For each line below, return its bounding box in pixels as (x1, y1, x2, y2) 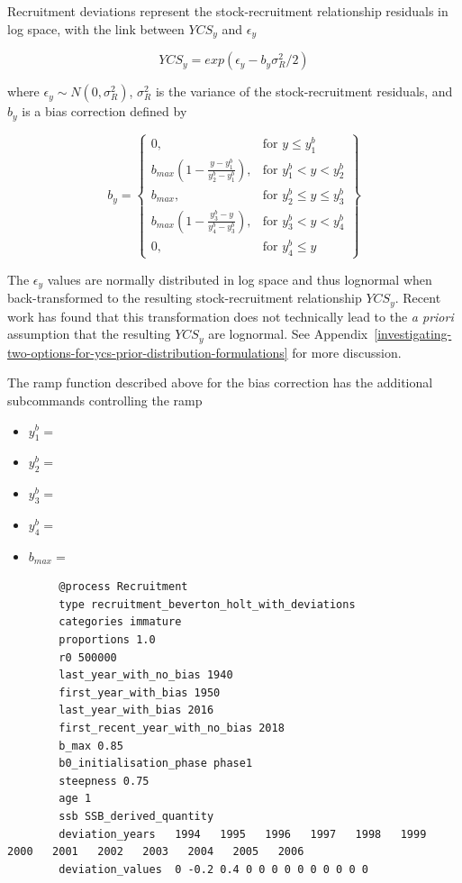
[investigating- (374, 324, 452, 343)
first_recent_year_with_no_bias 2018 (59, 722, 285, 735)
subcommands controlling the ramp (7, 390, 203, 409)
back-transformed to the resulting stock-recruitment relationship (7, 288, 362, 307)
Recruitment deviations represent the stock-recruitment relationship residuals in (7, 2, 448, 20)
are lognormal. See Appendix (208, 324, 368, 343)
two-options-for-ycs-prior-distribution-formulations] (7, 342, 288, 361)
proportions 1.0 (59, 633, 156, 647)
